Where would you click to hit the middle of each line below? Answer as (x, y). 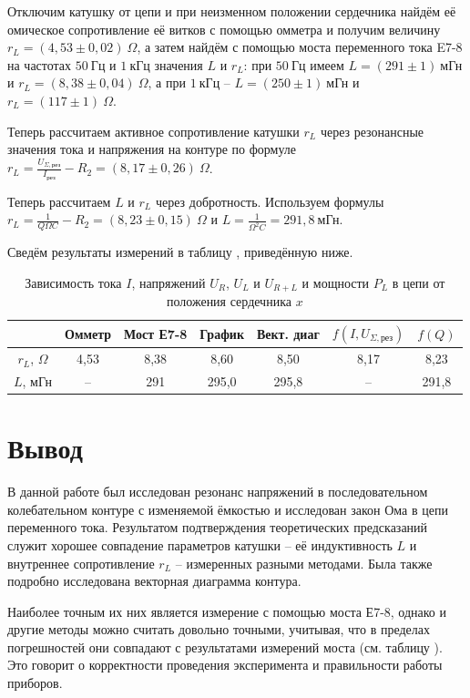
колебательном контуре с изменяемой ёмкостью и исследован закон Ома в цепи (228, 509)
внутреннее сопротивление (81, 563)
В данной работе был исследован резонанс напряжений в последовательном (218, 492)
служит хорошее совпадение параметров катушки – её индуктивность (200, 544)
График (222, 334)
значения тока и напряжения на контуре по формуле (152, 149)
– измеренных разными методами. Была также (304, 563)
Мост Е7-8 (156, 334)
